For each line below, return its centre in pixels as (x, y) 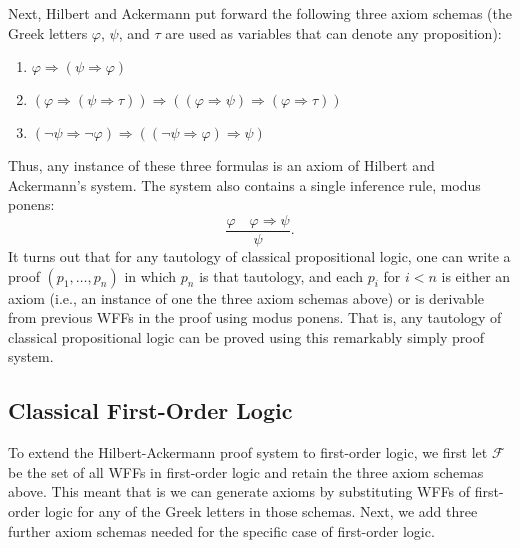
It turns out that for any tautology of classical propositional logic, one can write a (259, 256)
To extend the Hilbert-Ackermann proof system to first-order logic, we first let (248, 452)
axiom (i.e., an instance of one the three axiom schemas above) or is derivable (246, 297)
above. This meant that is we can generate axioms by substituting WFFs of (239, 491)
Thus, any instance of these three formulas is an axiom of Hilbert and (221, 165)
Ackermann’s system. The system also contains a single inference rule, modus (244, 184)
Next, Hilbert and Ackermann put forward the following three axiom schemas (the (260, 13)
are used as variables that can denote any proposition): (333, 32)
